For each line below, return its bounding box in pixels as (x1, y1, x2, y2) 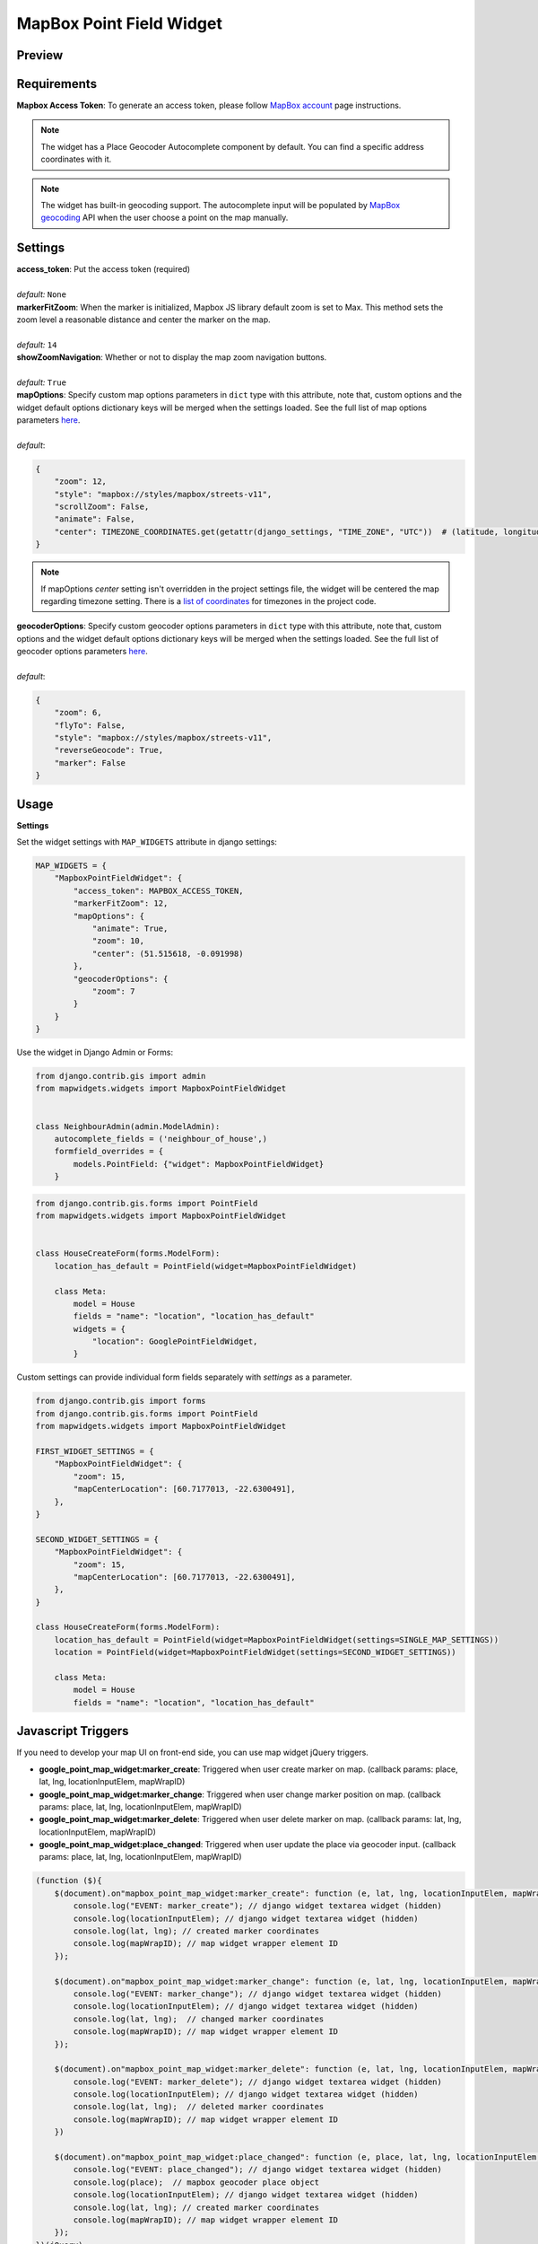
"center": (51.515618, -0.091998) (91, 948, 244, 959)
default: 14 (16, 339, 57, 350)
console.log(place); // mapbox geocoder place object (73, 2177, 320, 2187)
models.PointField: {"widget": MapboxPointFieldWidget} (73, 1159, 325, 1169)
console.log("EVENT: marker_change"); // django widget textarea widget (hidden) (73, 1988, 443, 1999)
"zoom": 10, (91, 936, 145, 946)
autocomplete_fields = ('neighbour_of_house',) (54, 1134, 268, 1144)
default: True (16, 377, 67, 388)
